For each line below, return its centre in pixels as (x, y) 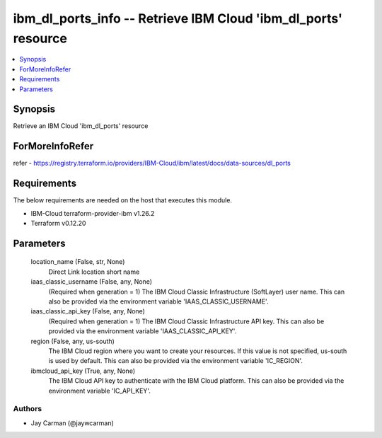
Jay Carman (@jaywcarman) (73, 423)
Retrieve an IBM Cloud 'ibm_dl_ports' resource (81, 126)
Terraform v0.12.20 (58, 224)
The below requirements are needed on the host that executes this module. (123, 200)
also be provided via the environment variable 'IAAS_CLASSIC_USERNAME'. (158, 301)
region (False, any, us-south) (73, 341)
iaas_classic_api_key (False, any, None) (88, 311)
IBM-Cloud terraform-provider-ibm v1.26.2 (93, 213)
